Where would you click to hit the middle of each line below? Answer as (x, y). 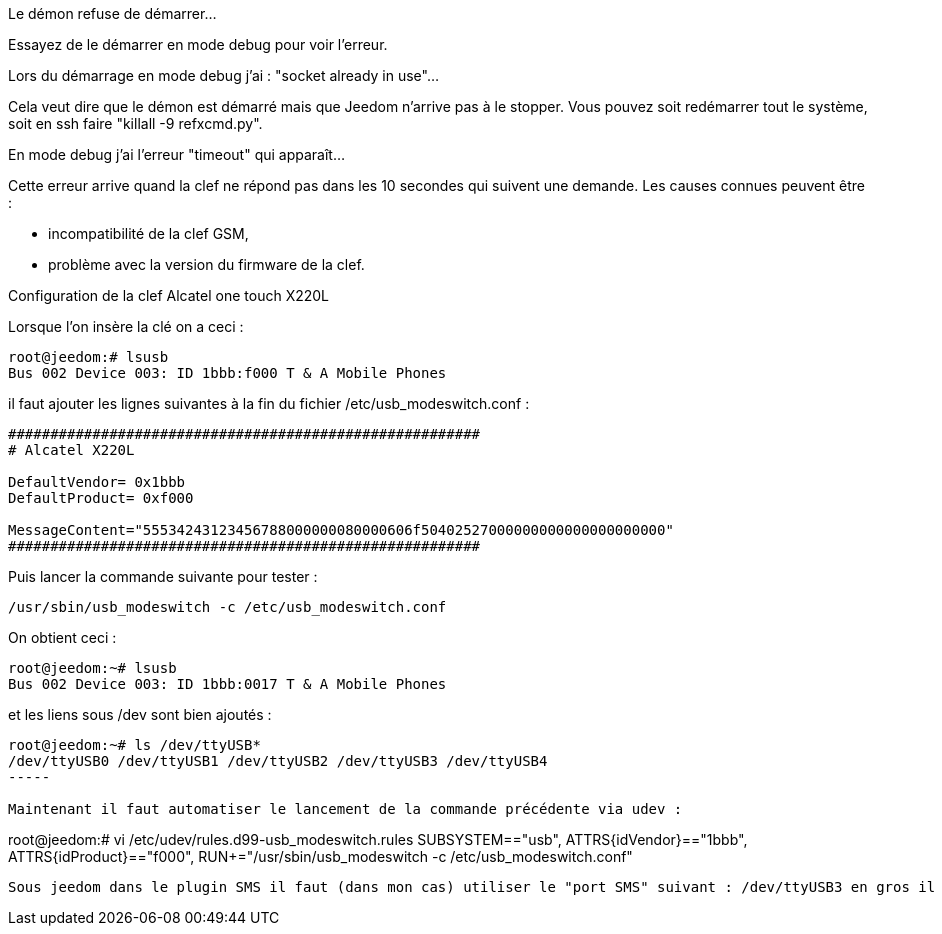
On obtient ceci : (62, 637)
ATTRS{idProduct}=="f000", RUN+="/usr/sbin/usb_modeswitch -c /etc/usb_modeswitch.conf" (320, 856)
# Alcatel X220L (71, 450)
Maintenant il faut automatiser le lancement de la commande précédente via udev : (345, 809)
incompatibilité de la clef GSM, (148, 233)
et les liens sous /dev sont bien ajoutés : (140, 714)
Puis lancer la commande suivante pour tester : (163, 576)
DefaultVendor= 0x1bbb (97, 482)
